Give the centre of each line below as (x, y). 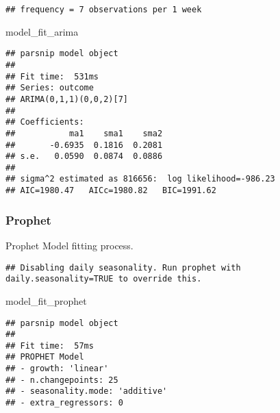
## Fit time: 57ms (50, 346)
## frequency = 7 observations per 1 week (104, 10)
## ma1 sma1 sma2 (84, 133)
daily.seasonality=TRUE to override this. (104, 279)
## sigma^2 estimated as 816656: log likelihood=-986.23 (140, 179)
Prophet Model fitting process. (69, 245)
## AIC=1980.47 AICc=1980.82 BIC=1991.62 (111, 191)
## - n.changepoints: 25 (62, 380)
